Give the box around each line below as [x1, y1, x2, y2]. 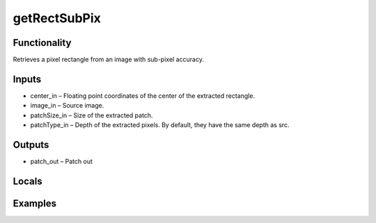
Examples [13, 197, 57, 209]
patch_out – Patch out [30, 157, 93, 166]
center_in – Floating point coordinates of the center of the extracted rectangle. [30, 91, 256, 100]
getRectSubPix [13, 10, 101, 26]
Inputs [13, 73, 42, 85]
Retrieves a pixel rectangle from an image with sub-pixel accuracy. [13, 56, 205, 64]
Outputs [13, 139, 49, 151]
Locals [13, 175, 42, 187]
